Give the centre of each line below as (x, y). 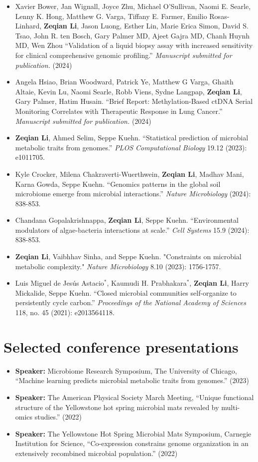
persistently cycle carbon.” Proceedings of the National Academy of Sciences (131, 302)
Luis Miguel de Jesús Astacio (60, 283)
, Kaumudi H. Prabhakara (147, 283)
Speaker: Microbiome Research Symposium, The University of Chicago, (126, 370)
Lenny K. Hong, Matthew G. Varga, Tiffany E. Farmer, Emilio (111, 16)
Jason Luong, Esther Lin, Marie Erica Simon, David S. (165, 26)
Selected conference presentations (121, 346)
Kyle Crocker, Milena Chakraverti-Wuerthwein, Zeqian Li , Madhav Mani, (129, 174)
